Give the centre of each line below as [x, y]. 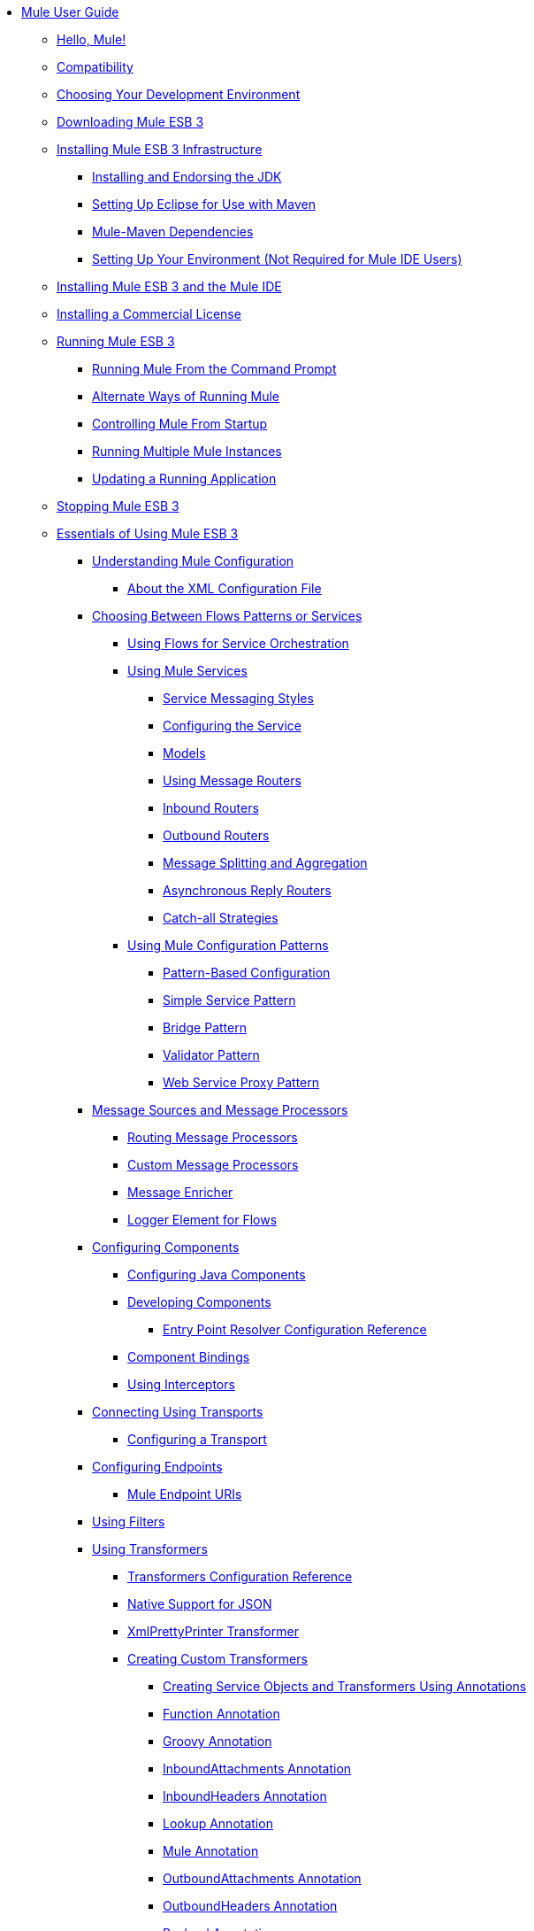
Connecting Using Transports [178, 1412]
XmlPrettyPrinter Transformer [213, 1631]
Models [184, 753]
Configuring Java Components [217, 1274]
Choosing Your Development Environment [179, 94]
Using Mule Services [187, 671]
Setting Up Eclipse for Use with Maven [204, 204]
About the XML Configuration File [225, 588]
